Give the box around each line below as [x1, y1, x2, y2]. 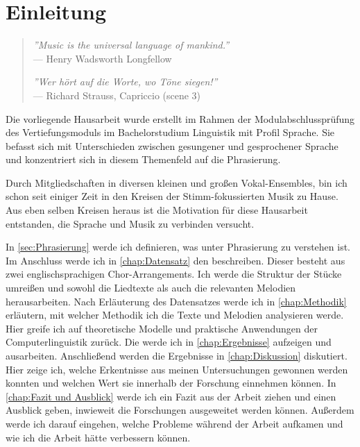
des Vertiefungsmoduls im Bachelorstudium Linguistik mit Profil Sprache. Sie [6, 125, 335, 140]
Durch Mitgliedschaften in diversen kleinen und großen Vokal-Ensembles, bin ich [6, 175, 348, 189]
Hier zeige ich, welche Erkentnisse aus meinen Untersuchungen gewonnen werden [6, 362, 348, 376]
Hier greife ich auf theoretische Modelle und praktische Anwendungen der [6, 321, 318, 335]
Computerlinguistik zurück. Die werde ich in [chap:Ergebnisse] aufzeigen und [6, 335, 332, 349]
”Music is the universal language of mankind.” [33, 37, 230, 52]
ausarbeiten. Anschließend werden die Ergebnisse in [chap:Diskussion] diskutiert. [6, 348, 348, 362]
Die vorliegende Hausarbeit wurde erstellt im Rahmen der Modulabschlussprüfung [6, 111, 355, 126]
